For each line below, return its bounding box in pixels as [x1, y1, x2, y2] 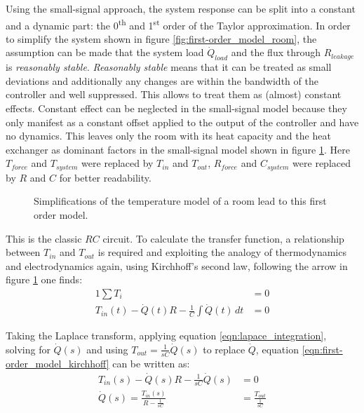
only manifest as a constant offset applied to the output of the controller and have [6, 114, 359, 129]
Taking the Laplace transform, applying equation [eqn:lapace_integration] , [6, 328, 327, 343]
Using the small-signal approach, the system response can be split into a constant [6, 1, 356, 15]
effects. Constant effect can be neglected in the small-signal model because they [6, 101, 347, 116]
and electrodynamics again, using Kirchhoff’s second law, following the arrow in [6, 258, 348, 273]
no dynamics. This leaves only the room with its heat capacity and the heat [6, 128, 331, 143]
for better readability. [59, 170, 151, 184]
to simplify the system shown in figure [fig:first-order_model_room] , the [6, 31, 317, 46]
